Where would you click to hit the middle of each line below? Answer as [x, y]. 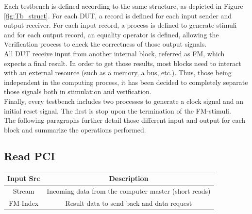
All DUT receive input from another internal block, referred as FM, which [114, 53]
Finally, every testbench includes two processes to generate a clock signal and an [124, 101]
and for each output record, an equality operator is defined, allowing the [111, 34]
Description [129, 178]
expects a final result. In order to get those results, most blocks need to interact [123, 63]
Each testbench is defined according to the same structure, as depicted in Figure [124, 6]
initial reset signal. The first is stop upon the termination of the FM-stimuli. [118, 110]
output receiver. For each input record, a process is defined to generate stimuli [120, 25]
